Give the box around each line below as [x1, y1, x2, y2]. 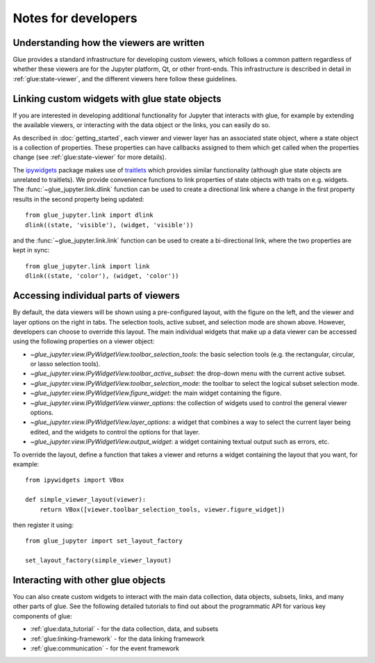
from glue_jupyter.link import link [25, 262, 150, 270]
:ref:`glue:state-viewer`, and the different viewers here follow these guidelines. [12, 74, 237, 83]
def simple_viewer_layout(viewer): [25, 496, 147, 504]
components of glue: [12, 612, 73, 620]
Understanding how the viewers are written [12, 37, 205, 49]
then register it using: [12, 521, 74, 529]
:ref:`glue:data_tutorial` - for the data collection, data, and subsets [30, 625, 219, 633]
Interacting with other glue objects [12, 574, 166, 586]
